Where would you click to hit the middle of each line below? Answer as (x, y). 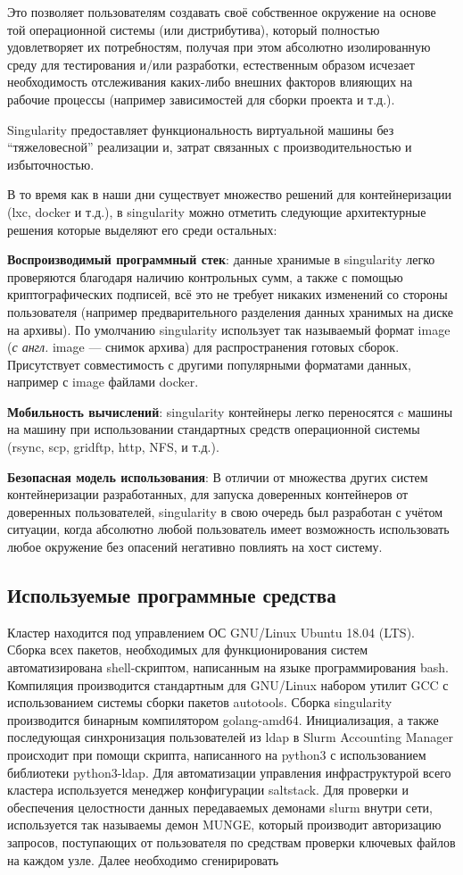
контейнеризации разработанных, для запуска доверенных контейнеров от (208, 494)
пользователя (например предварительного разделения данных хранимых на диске (231, 311)
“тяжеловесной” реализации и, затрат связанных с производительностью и (210, 147)
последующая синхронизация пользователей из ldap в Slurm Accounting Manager (231, 737)
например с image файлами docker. (103, 382)
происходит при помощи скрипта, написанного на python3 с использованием (217, 754)
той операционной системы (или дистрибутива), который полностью (194, 29)
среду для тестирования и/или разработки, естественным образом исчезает (211, 64)
